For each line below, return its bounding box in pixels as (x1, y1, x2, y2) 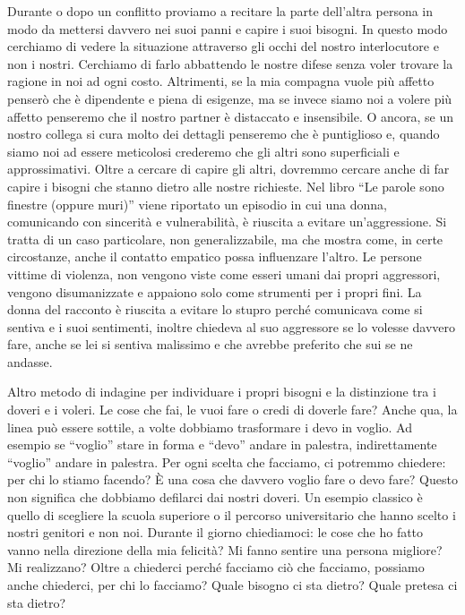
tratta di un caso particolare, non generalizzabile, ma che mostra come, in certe (7, 229, 443, 248)
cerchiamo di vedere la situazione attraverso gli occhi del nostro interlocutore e (7, 37, 439, 56)
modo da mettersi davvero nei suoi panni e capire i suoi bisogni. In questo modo (7, 19, 448, 38)
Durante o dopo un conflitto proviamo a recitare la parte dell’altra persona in (7, 2, 434, 20)
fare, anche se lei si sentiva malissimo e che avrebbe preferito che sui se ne (7, 335, 413, 354)
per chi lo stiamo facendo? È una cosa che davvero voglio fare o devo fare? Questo (7, 470, 458, 489)
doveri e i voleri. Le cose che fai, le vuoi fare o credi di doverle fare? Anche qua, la (7, 400, 458, 419)
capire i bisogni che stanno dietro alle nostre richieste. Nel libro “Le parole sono (7, 176, 444, 195)
